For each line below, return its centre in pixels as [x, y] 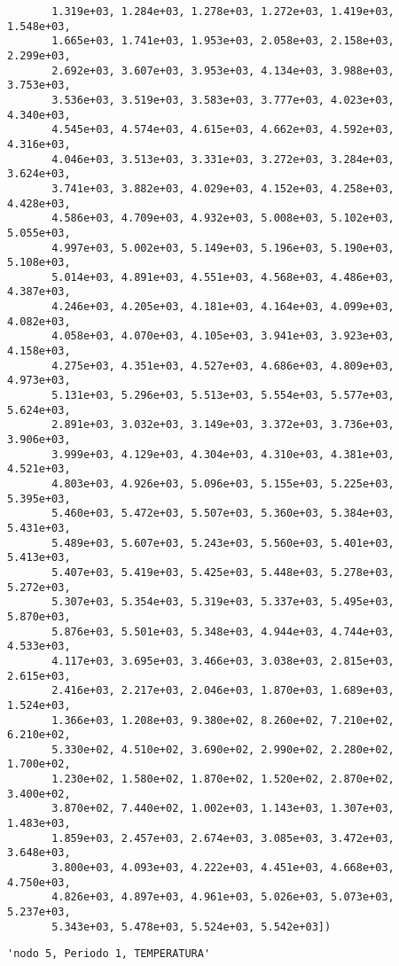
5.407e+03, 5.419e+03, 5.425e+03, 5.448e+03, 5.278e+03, [223, 572]
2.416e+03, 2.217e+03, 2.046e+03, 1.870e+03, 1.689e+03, [223, 691]
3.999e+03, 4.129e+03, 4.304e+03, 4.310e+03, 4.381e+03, [223, 454]
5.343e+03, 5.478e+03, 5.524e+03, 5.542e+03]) [192, 927]
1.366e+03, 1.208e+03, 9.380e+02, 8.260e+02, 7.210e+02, [223, 720]
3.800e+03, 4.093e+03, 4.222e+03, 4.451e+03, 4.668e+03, [223, 868]
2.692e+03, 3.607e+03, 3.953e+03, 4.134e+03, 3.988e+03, [223, 70]
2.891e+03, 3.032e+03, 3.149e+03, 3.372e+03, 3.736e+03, [223, 425]
